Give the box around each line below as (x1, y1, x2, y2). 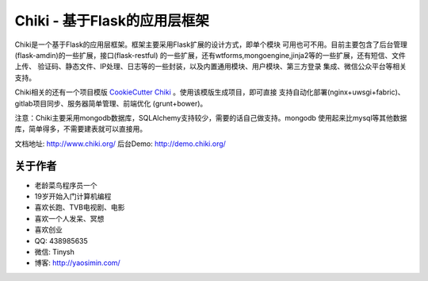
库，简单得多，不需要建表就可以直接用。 (14, 124, 147, 134)
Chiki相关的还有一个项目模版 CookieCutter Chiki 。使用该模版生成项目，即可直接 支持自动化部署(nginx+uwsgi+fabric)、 (14, 87, 405, 97)
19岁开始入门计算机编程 (34, 191, 112, 201)
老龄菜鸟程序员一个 (34, 180, 97, 190)
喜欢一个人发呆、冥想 (34, 214, 105, 223)
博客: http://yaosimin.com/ (34, 258, 120, 268)
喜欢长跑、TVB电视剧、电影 (34, 202, 125, 212)
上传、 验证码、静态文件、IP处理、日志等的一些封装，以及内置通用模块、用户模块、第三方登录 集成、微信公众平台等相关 (14, 62, 407, 71)
